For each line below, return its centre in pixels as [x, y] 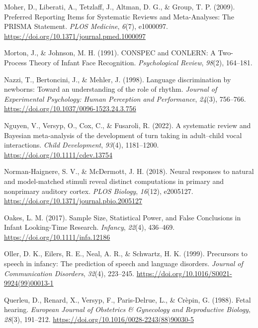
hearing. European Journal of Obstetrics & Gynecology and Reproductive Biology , [127, 309]
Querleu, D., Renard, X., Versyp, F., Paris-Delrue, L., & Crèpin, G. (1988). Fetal [128, 299]
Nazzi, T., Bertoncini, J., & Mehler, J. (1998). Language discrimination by [118, 79]
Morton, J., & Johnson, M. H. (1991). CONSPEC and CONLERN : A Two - [119, 53]
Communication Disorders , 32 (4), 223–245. [69, 273]
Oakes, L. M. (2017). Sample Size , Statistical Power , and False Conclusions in [123, 217]
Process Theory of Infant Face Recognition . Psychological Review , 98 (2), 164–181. [128, 62]
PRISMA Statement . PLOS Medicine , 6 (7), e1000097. [86, 26]
